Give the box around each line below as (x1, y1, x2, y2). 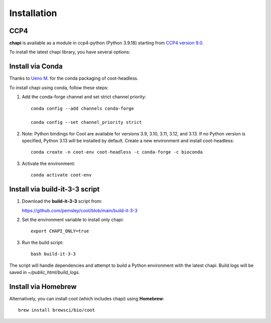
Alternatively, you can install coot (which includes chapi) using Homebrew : (9, 295, 165, 301)
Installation (9, 8, 57, 19)
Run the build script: (22, 239, 64, 245)
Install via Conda (9, 62, 63, 71)
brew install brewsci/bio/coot (18, 307, 95, 313)
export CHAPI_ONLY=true (31, 228, 89, 234)
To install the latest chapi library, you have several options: (9, 49, 130, 55)
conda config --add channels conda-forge (31, 105, 134, 111)
